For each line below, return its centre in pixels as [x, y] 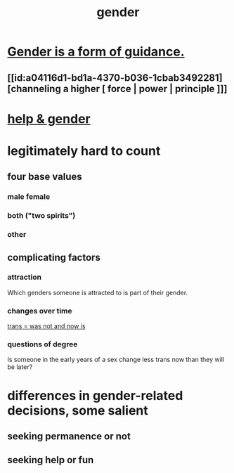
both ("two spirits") [41, 216]
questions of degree [43, 344]
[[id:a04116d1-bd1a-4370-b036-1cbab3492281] [115, 78]
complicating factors [54, 257]
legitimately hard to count [84, 151]
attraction [25, 277]
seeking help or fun [51, 460]
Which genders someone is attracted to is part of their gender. [98, 292]
